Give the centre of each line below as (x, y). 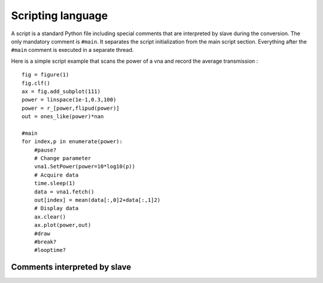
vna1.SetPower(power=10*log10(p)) (85, 167)
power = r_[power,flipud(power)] (71, 108)
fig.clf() (36, 83)
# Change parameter (63, 159)
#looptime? (50, 250)
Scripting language (60, 16)
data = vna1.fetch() (64, 192)
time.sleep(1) (55, 183)
